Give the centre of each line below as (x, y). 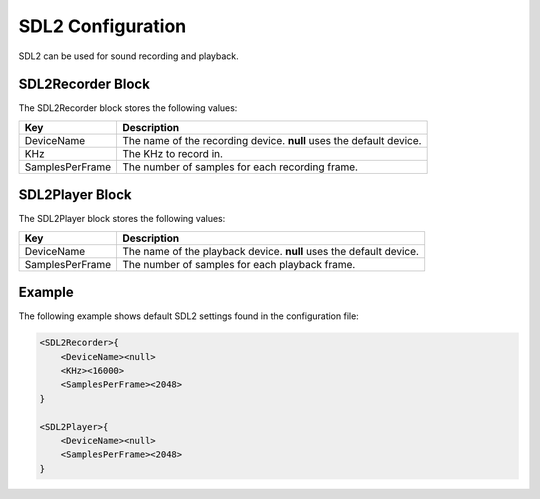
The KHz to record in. (172, 153)
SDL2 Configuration (102, 26)
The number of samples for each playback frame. (238, 264)
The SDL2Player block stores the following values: (122, 219)
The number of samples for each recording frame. (240, 167)
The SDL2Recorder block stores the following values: (128, 108)
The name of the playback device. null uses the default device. (270, 251)
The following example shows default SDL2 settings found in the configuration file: (188, 316)
